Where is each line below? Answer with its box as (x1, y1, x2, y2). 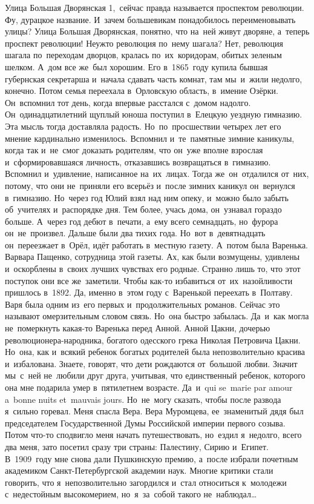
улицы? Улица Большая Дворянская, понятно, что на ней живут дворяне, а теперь (5, 25, 310, 38)
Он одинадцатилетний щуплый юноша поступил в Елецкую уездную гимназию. (5, 108, 303, 121)
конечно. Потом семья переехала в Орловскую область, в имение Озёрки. (5, 84, 278, 97)
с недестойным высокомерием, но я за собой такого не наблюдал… (5, 488, 257, 500)
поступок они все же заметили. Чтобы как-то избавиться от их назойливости (5, 274, 293, 287)
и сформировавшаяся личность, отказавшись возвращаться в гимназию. (5, 155, 271, 168)
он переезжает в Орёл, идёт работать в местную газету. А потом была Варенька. (5, 238, 308, 251)
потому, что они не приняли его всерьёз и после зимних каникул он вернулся (5, 179, 295, 191)
